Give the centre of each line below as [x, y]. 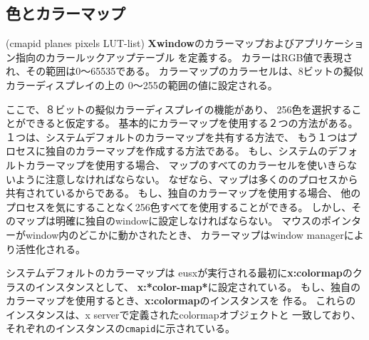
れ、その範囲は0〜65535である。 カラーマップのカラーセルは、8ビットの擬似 [184, 71]
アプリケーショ [329, 43]
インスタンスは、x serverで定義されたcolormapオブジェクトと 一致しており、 [183, 314]
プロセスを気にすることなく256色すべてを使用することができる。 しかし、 [179, 206]
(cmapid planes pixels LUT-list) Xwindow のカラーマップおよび [150, 43]
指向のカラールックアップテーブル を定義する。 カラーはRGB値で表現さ [184, 57]
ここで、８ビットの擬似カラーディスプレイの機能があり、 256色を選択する [179, 109]
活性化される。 [50, 248]
